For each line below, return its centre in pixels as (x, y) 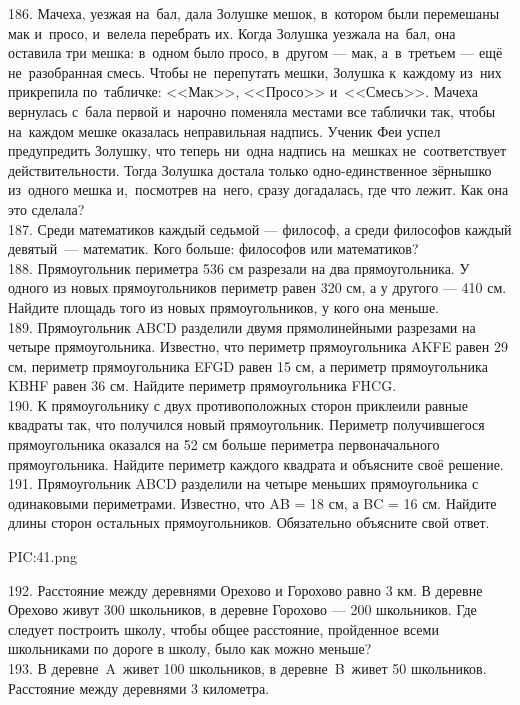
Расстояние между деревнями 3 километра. (139, 687)
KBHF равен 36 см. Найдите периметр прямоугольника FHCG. (202, 385)
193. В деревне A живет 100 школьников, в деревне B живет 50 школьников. (247, 668)
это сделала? (46, 208)
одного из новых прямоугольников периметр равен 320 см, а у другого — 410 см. (257, 287)
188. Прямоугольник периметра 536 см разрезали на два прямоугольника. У (239, 267)
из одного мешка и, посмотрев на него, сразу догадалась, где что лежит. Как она (258, 189)
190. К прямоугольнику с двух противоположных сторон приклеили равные (238, 404)
